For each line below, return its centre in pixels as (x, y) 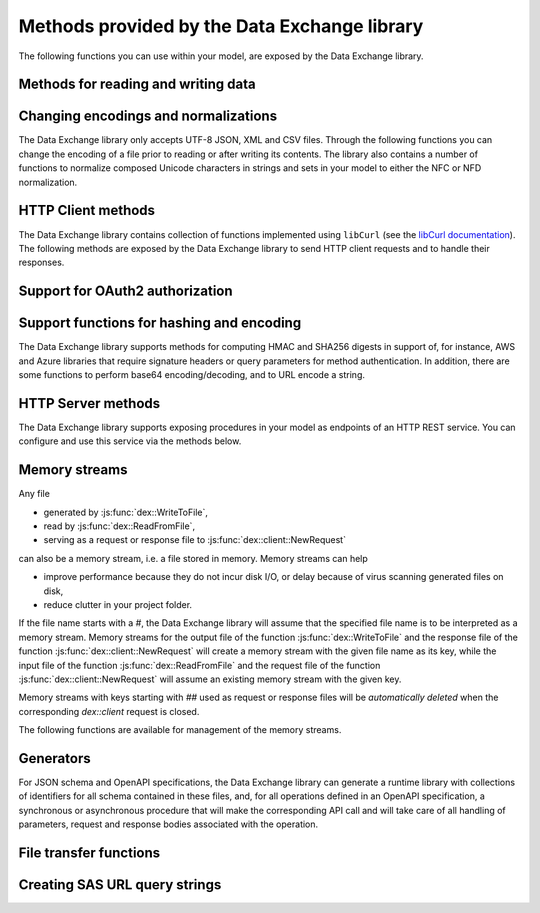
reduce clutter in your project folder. (118, 604)
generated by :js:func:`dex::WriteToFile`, (126, 512)
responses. (41, 262)
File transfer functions (89, 852)
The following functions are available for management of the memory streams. (180, 730)
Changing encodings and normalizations (148, 116)
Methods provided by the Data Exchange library (221, 26)
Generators (54, 758)
